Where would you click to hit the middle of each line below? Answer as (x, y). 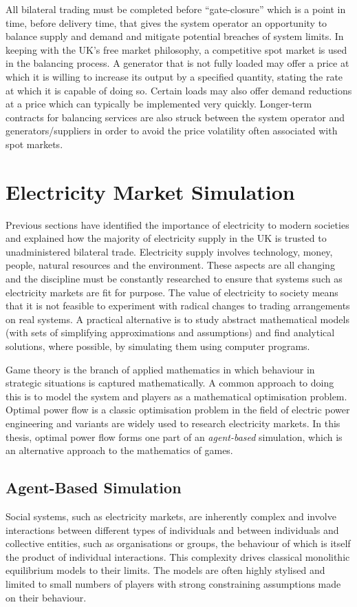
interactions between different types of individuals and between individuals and (172, 529)
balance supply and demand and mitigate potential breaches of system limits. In (175, 36)
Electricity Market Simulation (150, 191)
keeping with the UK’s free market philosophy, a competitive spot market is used (176, 49)
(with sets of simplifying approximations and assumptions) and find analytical (170, 332)
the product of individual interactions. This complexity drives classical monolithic (178, 556)
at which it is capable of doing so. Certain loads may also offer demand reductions (179, 90)
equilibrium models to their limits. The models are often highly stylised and (165, 570)
